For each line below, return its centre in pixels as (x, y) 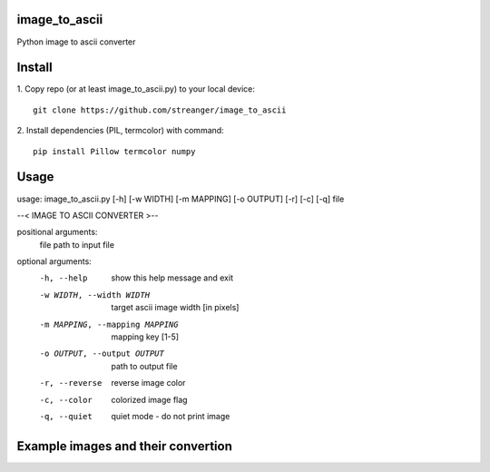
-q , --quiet (66, 416)
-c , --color (66, 400)
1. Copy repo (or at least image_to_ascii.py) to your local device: (136, 89)
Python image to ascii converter (76, 42)
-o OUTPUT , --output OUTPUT (102, 354)
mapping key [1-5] (145, 337)
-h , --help (64, 278)
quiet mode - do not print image (171, 416)
